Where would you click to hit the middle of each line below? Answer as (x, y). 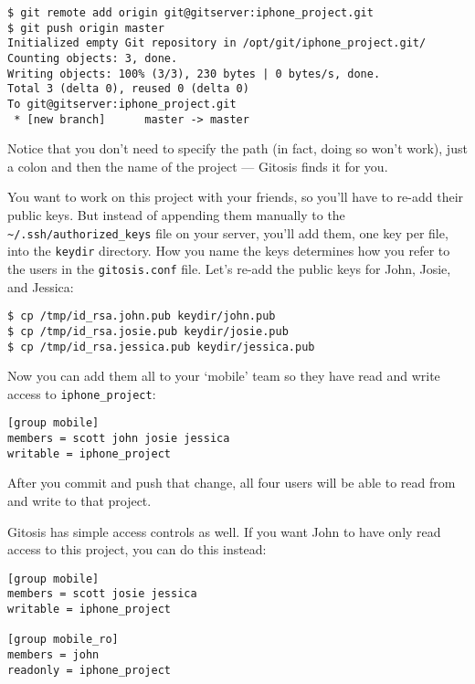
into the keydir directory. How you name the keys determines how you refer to (229, 251)
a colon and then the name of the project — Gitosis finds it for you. (198, 166)
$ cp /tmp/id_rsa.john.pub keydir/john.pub (142, 316)
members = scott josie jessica (102, 594)
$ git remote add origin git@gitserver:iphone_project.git (190, 13)
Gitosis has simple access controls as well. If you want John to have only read (224, 531)
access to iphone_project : (82, 393)
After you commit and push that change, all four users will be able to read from (232, 483)
